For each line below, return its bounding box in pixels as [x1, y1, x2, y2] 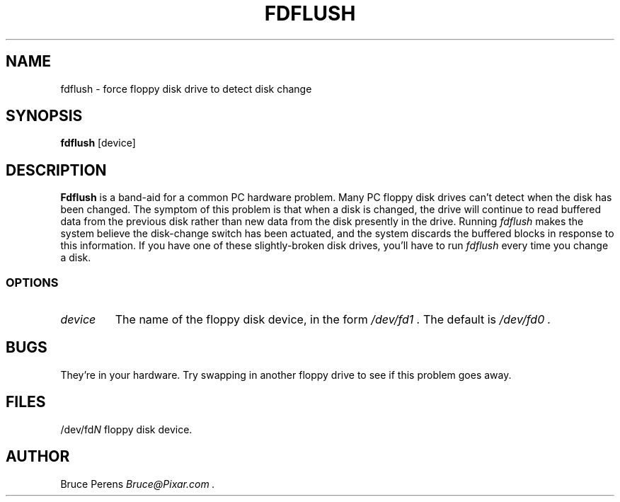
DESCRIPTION [6, 161, 107, 179]
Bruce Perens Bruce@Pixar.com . [60, 477, 215, 490]
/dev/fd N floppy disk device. [60, 423, 193, 435]
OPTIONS [6, 275, 59, 290]
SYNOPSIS [6, 107, 83, 125]
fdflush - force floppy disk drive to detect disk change [60, 82, 312, 95]
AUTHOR [6, 447, 70, 466]
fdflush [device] [60, 137, 136, 149]
